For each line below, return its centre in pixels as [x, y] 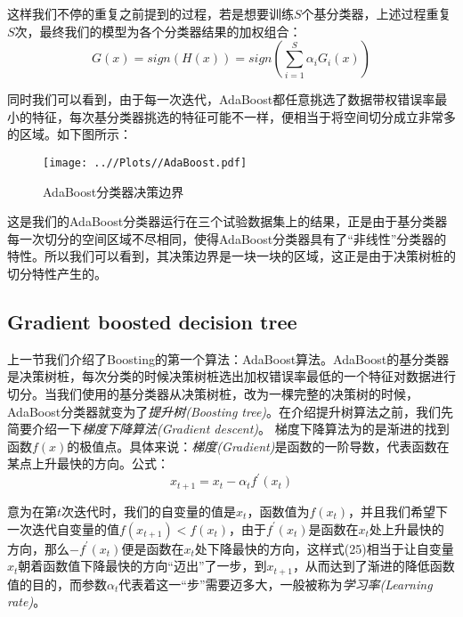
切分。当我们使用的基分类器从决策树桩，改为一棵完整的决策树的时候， [213, 393]
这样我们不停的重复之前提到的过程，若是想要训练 [150, 13]
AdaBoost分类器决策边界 [114, 191]
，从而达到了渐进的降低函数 [374, 566]
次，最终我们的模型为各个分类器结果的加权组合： [158, 31]
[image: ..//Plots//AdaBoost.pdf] [145, 162]
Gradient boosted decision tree [152, 321]
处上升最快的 [406, 528]
